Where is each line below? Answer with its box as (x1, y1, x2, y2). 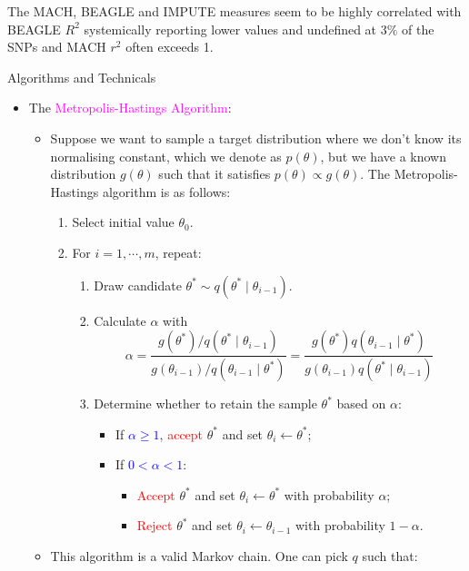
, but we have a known (320, 146, 446, 165)
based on (336, 394, 386, 412)
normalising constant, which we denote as (50, 146, 282, 165)
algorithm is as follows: (102, 182, 231, 201)
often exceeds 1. (125, 37, 214, 56)
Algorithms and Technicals (7, 67, 156, 86)
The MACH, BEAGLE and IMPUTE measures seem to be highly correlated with (7, 2, 462, 20)
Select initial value (72, 212, 175, 231)
